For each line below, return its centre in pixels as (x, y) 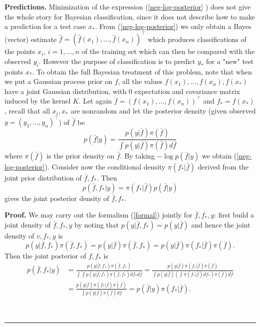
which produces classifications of (197, 39)
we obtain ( (219, 156)
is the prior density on (81, 156)
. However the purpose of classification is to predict (117, 61)
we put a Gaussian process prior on (58, 81)
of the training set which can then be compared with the (168, 51)
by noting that (97, 224)
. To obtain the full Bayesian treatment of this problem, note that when (142, 71)
